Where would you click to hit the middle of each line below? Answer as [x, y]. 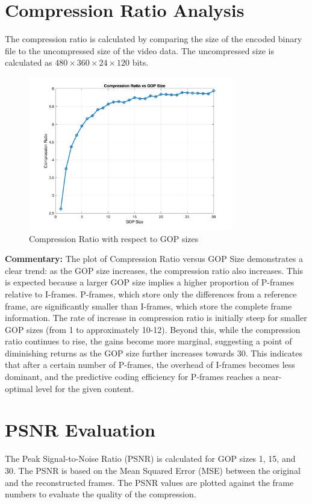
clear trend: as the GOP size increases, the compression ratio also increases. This [154, 270]
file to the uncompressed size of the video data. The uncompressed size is [139, 50]
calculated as [29, 62]
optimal [19, 388]
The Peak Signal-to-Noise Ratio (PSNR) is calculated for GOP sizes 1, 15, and [150, 459]
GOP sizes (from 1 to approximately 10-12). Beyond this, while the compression [153, 329]
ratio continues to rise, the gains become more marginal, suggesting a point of [148, 341]
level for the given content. [85, 388]
